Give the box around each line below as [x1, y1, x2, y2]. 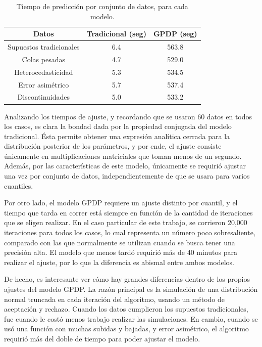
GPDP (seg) [153, 28, 197, 39]
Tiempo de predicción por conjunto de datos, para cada [16, 1, 188, 11]
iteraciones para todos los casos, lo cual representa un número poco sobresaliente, [4, 227, 255, 238]
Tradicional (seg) [86, 28, 146, 39]
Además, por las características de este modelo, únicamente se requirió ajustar [4, 160, 246, 171]
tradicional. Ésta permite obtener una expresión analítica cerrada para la [4, 131, 230, 141]
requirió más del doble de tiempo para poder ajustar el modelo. [4, 333, 200, 343]
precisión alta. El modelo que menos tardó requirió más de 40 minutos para [4, 247, 237, 257]
